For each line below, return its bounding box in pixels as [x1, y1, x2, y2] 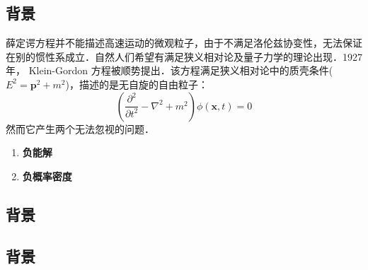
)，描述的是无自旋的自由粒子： [65, 76, 208, 91]
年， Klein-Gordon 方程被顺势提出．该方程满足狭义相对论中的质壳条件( [6, 63, 333, 78]
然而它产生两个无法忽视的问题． [6, 121, 154, 136]
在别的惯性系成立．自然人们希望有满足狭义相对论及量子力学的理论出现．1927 [6, 49, 362, 64]
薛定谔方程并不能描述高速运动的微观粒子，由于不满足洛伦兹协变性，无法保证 [6, 35, 362, 50]
